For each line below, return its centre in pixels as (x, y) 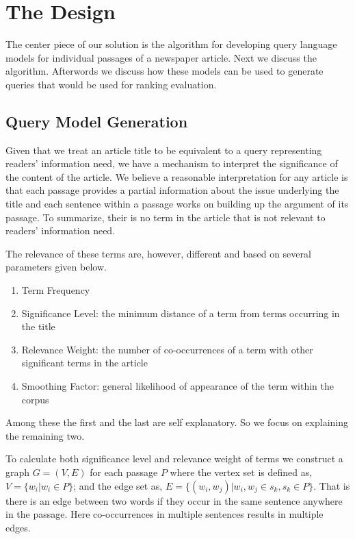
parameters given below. (56, 267)
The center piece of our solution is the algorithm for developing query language (171, 44)
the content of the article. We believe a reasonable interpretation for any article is (177, 176)
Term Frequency (56, 290)
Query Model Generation (97, 121)
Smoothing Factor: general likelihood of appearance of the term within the (177, 386)
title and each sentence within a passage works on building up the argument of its (177, 204)
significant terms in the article (84, 363)
